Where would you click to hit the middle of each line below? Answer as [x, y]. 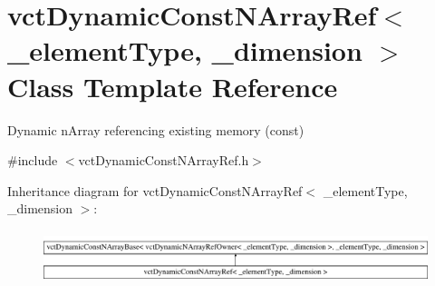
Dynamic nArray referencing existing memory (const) [156, 129]
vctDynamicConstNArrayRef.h [164, 160]
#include [33, 160]
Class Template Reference [173, 86]
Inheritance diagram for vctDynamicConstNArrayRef [155, 190]
